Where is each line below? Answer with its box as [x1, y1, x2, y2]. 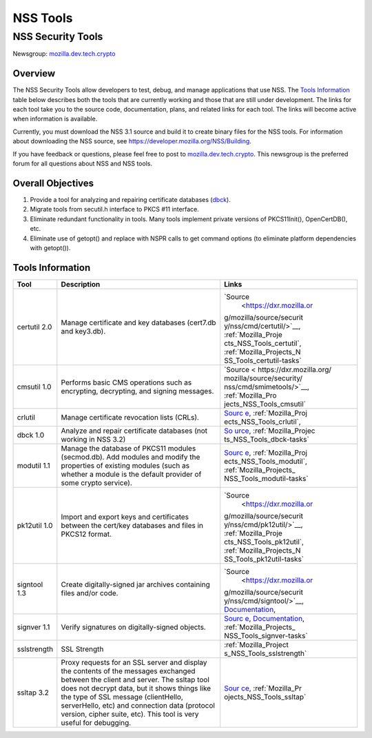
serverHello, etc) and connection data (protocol [61, 700, 215, 710]
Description [61, 279, 101, 289]
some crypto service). [61, 478, 132, 487]
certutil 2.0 [17, 322, 52, 331]
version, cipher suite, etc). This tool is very [61, 709, 199, 719]
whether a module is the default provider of [61, 469, 202, 479]
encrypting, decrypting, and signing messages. [61, 386, 214, 396]
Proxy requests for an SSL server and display [61, 657, 207, 667]
